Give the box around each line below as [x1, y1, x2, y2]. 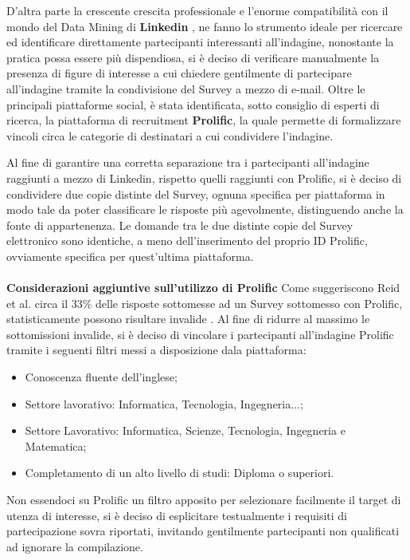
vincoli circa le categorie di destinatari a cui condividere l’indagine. [6, 127, 334, 144]
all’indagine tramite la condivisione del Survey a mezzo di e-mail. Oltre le [6, 80, 365, 97]
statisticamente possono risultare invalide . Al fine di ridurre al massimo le [6, 310, 370, 327]
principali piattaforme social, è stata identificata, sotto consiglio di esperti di [6, 96, 380, 112]
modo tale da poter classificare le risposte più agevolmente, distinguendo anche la [6, 201, 404, 218]
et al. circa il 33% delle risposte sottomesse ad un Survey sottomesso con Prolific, [6, 294, 403, 311]
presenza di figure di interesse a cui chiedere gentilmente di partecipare [6, 65, 352, 81]
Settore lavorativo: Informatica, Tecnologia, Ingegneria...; [25, 395, 303, 412]
